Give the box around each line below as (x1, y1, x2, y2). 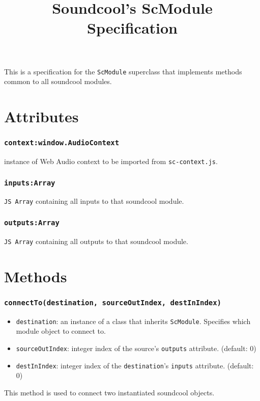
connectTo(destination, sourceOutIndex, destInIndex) (4, 298, 221, 307)
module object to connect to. (16, 326, 106, 336)
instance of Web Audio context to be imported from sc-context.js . (4, 155, 218, 166)
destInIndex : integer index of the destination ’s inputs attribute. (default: (16, 360, 254, 370)
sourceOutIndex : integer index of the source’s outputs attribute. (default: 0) (16, 342, 256, 353)
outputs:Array (4, 218, 60, 227)
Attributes (4, 106, 79, 126)
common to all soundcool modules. (4, 76, 112, 87)
